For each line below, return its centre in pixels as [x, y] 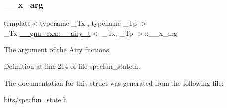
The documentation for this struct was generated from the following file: [114, 82]
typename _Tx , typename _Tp [88, 23]
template [17, 23]
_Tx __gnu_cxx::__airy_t [47, 32]
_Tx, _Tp [118, 32]
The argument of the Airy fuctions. [57, 49]
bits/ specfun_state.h [36, 99]
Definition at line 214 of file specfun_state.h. [72, 66]
